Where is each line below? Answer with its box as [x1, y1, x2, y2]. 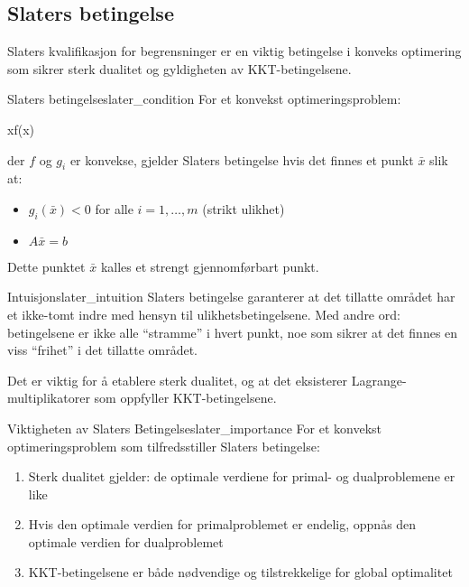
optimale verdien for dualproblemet [28, 532, 224, 551]
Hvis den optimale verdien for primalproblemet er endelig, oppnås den [28, 515, 417, 534]
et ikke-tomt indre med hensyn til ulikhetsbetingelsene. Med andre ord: [7, 304, 400, 323]
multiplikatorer [7, 388, 90, 407]
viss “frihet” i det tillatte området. [7, 340, 198, 359]
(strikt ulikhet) [202, 199, 285, 218]
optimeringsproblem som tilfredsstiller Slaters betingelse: [7, 436, 320, 455]
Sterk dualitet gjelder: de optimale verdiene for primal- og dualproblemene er [28, 467, 455, 486]
